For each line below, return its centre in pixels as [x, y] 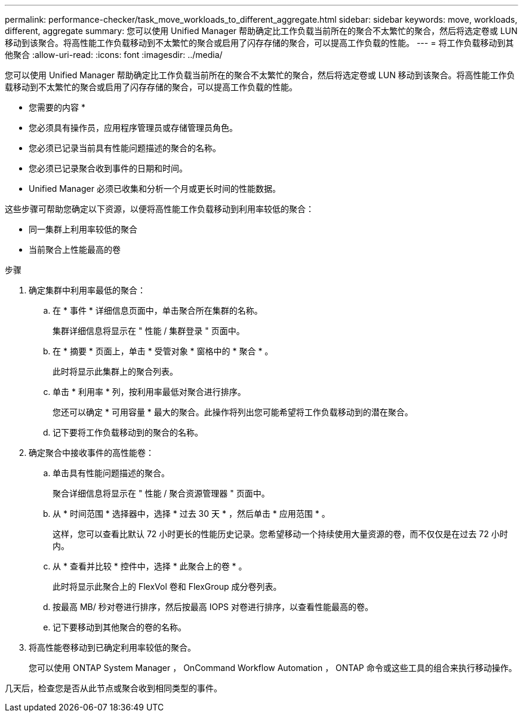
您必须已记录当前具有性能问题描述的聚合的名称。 [125, 148]
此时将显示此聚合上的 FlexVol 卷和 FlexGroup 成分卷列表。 [167, 586]
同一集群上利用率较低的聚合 [83, 229]
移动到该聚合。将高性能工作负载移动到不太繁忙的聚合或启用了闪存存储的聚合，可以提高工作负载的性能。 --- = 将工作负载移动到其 [259, 43]
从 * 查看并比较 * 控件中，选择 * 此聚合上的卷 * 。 [150, 566]
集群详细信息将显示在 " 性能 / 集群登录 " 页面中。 [149, 331]
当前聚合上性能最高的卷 [75, 249]
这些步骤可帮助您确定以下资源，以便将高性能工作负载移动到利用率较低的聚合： [159, 209]
